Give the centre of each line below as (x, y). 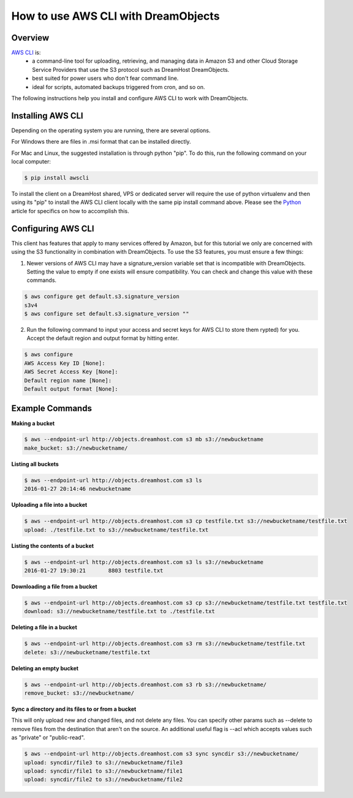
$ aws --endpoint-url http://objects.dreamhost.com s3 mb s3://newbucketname (144, 440)
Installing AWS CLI (47, 116)
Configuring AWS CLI (53, 228)
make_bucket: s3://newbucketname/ (76, 448)
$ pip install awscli (57, 178)
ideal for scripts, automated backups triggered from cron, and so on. (119, 87)
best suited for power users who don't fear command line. (105, 78)
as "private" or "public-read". (48, 738)
